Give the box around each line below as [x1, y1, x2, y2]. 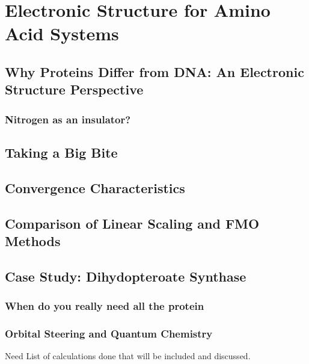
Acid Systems [5, 21, 119, 46]
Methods [5, 231, 61, 250]
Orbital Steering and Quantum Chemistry [5, 325, 213, 341]
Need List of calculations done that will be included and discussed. [5, 350, 251, 362]
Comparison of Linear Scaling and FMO [5, 214, 260, 232]
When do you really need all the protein [5, 298, 204, 313]
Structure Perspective [5, 80, 144, 99]
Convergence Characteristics [5, 178, 185, 197]
